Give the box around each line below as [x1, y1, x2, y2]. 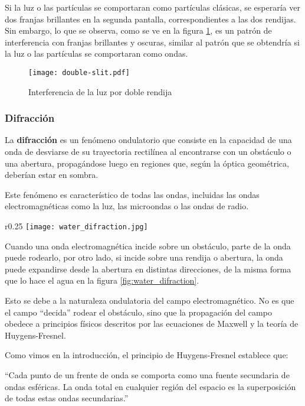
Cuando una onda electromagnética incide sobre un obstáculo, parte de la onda [5, 239, 291, 252]
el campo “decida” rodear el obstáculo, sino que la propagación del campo [5, 306, 272, 318]
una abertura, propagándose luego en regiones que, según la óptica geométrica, [5, 157, 289, 169]
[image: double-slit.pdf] [28, 68, 130, 77]
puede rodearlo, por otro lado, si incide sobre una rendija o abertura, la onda [5, 251, 283, 264]
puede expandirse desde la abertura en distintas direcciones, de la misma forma [5, 262, 291, 275]
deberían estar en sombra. [5, 168, 99, 181]
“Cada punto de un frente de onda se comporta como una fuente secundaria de [5, 369, 290, 381]
